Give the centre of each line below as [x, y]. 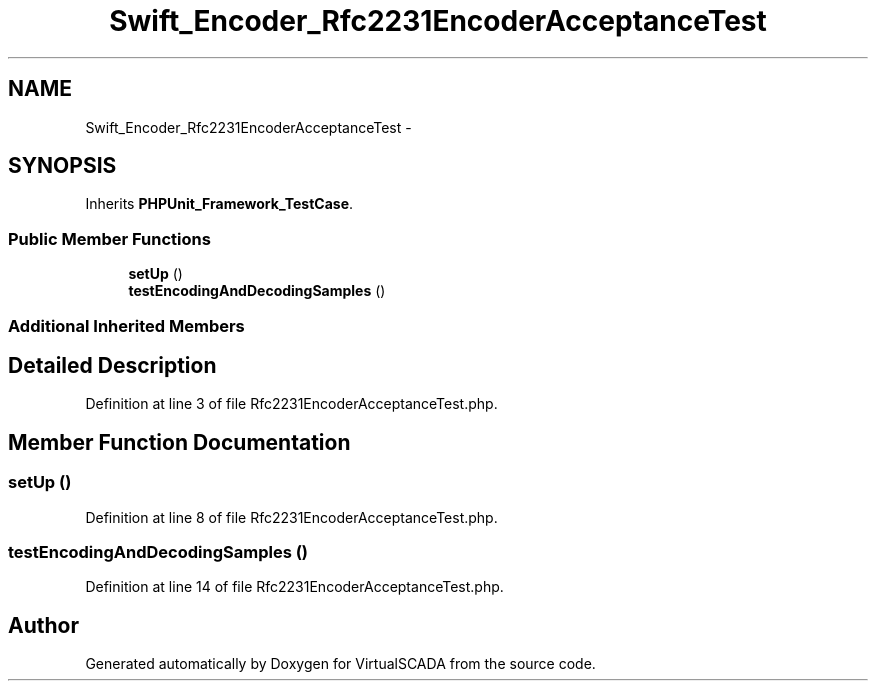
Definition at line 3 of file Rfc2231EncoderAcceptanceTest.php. [291, 404]
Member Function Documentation [179, 442]
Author [43, 625]
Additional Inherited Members [126, 325]
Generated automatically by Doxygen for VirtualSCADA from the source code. [340, 664]
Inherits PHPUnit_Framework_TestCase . [219, 204]
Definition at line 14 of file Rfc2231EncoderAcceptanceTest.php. [294, 587]
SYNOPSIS [62, 166]
